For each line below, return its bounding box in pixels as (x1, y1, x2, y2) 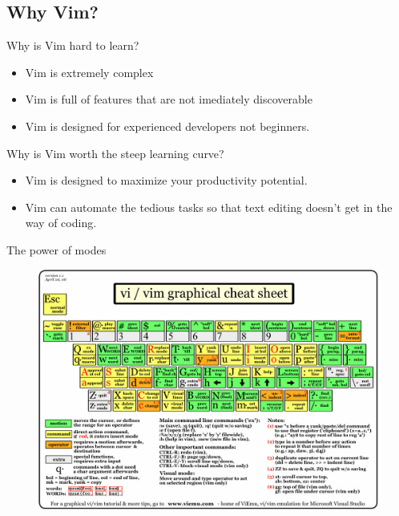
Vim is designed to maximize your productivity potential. (25, 172, 308, 189)
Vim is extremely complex (25, 63, 154, 80)
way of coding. (25, 214, 97, 231)
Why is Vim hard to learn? (6, 37, 139, 54)
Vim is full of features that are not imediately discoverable (25, 91, 312, 108)
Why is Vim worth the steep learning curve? (6, 144, 224, 161)
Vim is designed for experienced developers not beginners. (25, 117, 310, 134)
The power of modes (6, 241, 107, 258)
